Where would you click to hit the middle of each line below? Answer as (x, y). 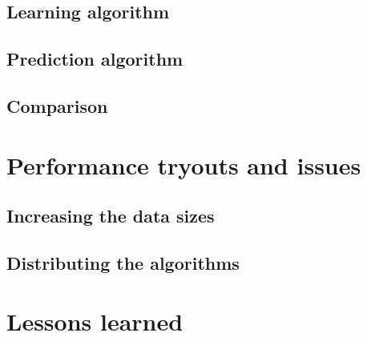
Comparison (57, 105)
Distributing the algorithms (123, 262)
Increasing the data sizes (111, 216)
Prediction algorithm (95, 59)
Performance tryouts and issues (184, 164)
